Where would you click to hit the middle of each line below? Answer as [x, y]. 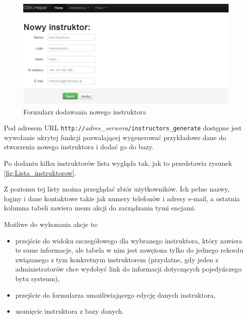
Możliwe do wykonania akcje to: [51, 224]
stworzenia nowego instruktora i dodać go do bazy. [79, 147]
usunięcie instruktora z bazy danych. [69, 311]
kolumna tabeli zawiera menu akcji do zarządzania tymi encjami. [100, 208]
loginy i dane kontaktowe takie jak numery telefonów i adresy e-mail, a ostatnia [122, 198]
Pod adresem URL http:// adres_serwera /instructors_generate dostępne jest [123, 128]
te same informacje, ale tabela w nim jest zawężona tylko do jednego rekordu [129, 250]
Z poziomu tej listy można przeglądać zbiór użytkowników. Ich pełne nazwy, [117, 189]
